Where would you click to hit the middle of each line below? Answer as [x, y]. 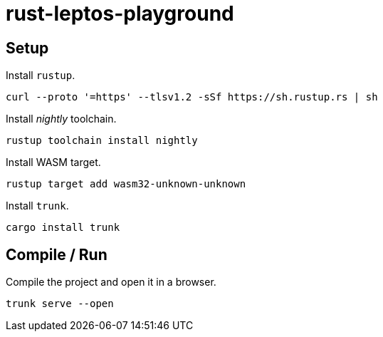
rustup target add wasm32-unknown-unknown [126, 184]
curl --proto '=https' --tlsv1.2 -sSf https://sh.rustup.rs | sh [192, 97]
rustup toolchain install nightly [102, 141]
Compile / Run [57, 254]
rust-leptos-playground [120, 14]
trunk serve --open [60, 304]
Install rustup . [41, 76]
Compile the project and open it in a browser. [111, 282]
